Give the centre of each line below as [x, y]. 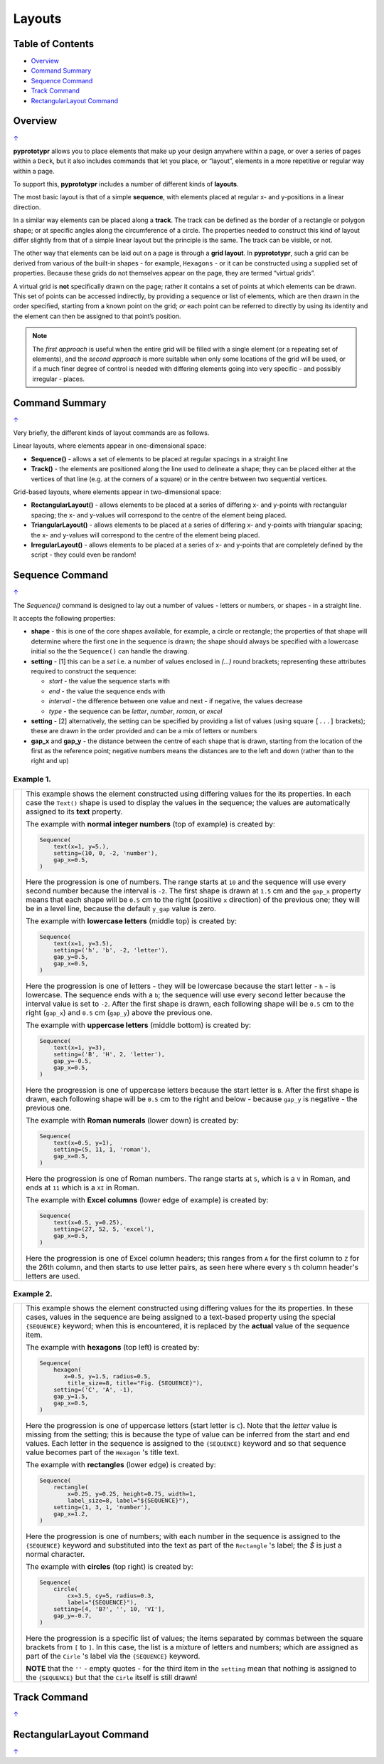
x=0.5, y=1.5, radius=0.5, [107, 1376]
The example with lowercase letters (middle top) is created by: [132, 921]
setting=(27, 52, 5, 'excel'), [104, 1229]
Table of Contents [54, 44]
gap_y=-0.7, [73, 1616]
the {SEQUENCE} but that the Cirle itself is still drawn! [112, 1677]
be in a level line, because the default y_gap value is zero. [121, 909]
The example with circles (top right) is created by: [110, 1566]
